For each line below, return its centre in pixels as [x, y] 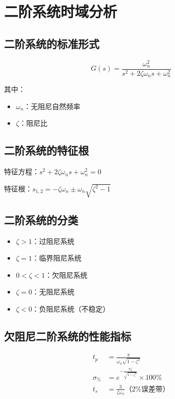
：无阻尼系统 [53, 292]
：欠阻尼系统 [66, 275]
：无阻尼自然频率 [52, 106]
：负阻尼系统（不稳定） [71, 308]
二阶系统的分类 [41, 219]
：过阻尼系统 [53, 241]
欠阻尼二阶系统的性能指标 [68, 336]
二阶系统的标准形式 [52, 43]
